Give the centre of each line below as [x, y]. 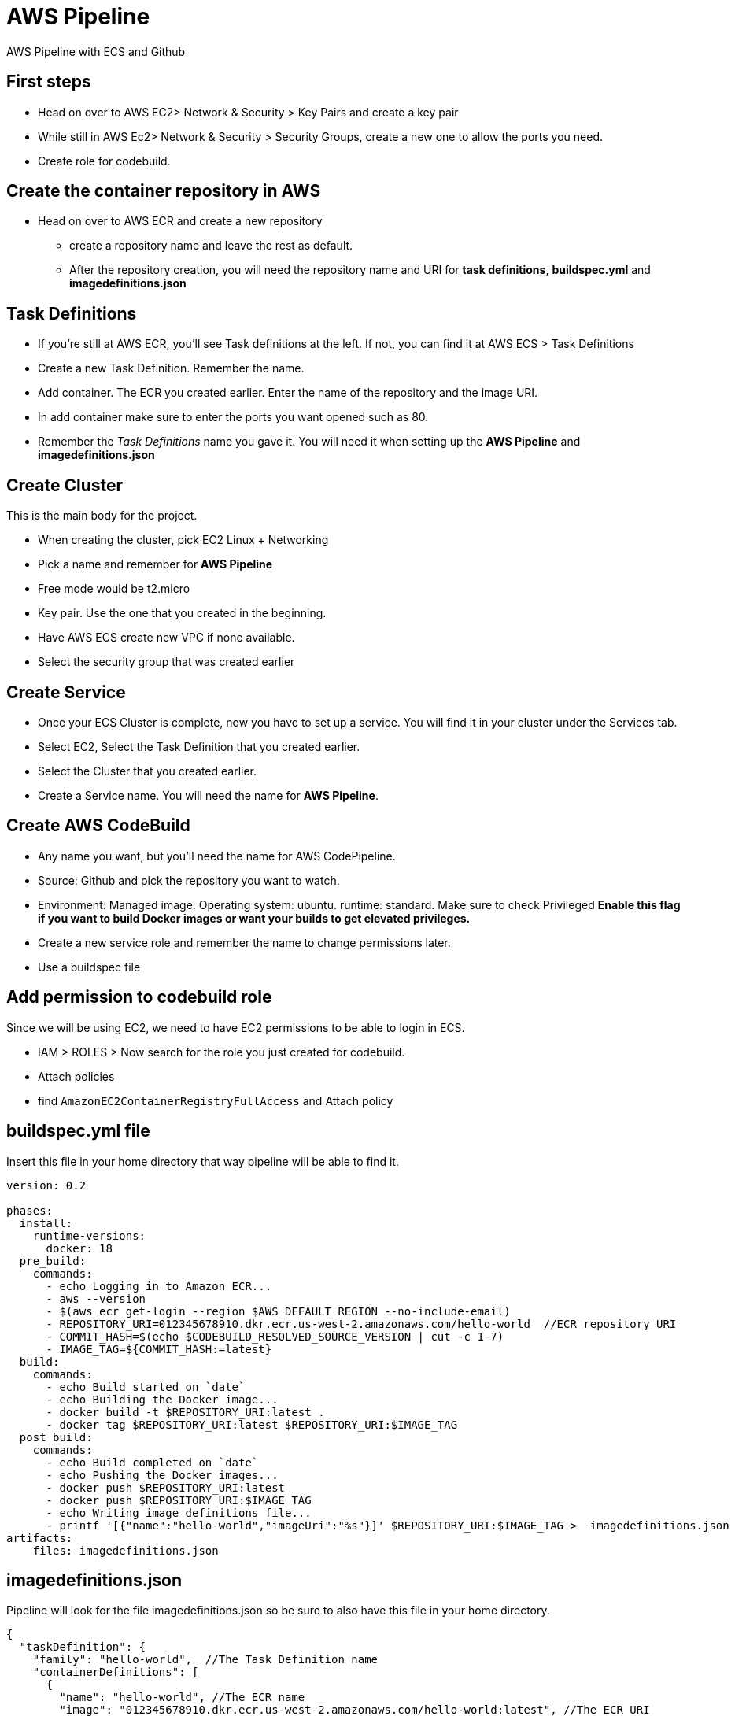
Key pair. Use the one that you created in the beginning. [182, 613]
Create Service [66, 692]
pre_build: [53, 1261]
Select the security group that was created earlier [166, 662]
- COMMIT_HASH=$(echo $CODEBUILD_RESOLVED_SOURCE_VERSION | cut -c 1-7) [275, 1336]
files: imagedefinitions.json [126, 1550]
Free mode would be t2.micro [114, 589]
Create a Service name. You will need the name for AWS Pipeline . [208, 795]
